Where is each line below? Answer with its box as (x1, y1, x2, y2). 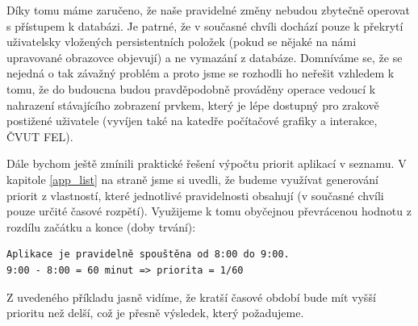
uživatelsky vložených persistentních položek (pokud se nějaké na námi (6, 33, 357, 50)
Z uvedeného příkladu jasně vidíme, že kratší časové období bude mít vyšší (6, 288, 376, 305)
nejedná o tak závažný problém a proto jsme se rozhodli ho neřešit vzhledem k (6, 65, 395, 81)
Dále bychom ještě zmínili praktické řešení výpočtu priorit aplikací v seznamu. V (6, 155, 407, 172)
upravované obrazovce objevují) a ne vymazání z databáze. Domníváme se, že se (6, 48, 403, 65)
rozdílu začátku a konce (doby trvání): (6, 218, 196, 235)
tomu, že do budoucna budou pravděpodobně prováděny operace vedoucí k (6, 80, 376, 97)
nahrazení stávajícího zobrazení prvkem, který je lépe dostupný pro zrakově (6, 96, 379, 113)
